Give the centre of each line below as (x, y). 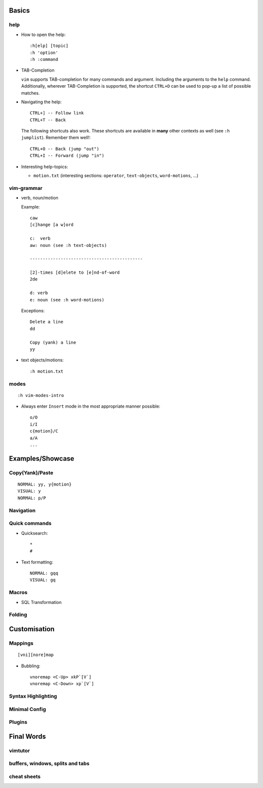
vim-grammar (26, 188)
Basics (19, 10)
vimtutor (19, 750)
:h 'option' (44, 53)
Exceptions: (33, 311)
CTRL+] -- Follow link (57, 113)
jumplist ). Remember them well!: (56, 138)
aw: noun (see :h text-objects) (68, 245)
